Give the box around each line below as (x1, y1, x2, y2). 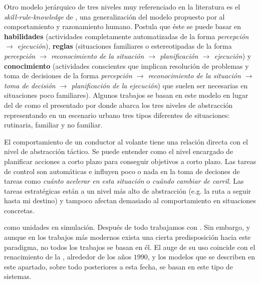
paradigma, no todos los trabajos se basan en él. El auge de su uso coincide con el (4, 241, 255, 252)
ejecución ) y (214, 50, 251, 61)
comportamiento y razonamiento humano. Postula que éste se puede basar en (4, 21, 241, 32)
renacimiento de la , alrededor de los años (4, 251, 132, 262)
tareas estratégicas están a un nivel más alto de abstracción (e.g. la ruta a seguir (4, 185, 251, 196)
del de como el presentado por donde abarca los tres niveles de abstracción (4, 99, 233, 110)
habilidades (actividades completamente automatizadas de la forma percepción (4, 31, 249, 41)
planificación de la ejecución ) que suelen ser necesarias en (71, 80, 248, 90)
